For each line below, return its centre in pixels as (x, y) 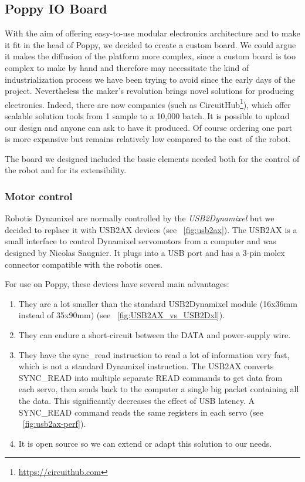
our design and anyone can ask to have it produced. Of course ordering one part (149, 127)
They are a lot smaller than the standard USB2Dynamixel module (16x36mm (158, 303)
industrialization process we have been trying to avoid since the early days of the (150, 79)
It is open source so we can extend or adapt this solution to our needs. (145, 443)
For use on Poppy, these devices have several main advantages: (117, 284)
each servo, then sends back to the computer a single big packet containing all (159, 389)
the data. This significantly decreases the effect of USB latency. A (137, 400)
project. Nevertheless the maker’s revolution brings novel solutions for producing (150, 91)
